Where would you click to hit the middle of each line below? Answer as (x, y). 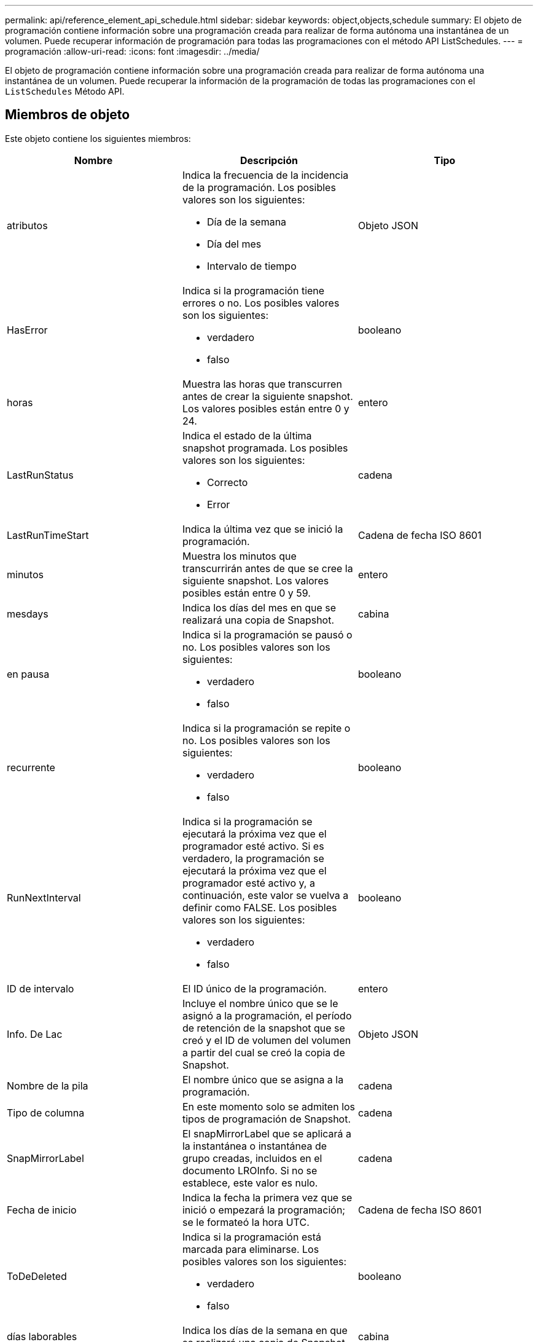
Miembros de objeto (68, 115)
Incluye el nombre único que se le (260, 1003)
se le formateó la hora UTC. (246, 1222)
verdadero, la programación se (253, 858)
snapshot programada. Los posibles (265, 448)
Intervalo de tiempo (251, 266)
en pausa (28, 674)
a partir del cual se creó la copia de (263, 1052)
